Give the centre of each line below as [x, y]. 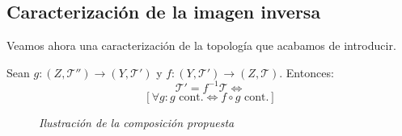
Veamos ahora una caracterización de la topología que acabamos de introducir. [201, 45]
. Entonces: [307, 72]
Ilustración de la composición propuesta [137, 122]
